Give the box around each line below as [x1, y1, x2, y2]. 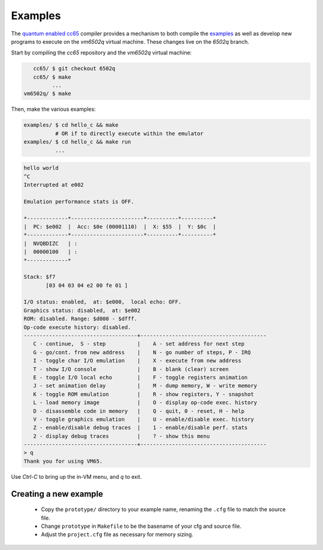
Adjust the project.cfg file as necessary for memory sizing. [41, 531, 194, 538]
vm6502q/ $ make [23, 90, 72, 97]
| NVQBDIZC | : [23, 240, 78, 247]
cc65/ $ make [33, 74, 72, 80]
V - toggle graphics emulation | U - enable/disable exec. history [33, 416, 254, 423]
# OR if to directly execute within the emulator [54, 130, 204, 137]
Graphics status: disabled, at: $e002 [23, 307, 141, 314]
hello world [23, 165, 59, 172]
